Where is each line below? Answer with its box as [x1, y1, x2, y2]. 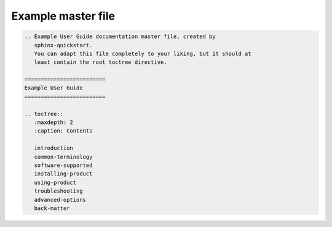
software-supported [34, 162, 93, 169]
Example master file [11, 9, 115, 23]
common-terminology [34, 153, 93, 160]
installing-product [34, 171, 93, 177]
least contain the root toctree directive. [34, 59, 167, 66]
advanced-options [34, 196, 86, 203]
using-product [34, 179, 77, 186]
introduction [34, 145, 74, 152]
